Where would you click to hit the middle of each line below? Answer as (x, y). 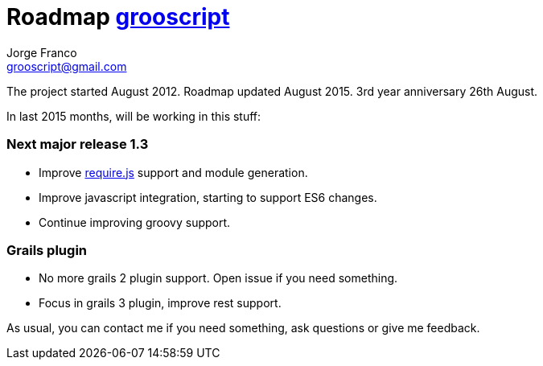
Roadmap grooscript (118, 17)
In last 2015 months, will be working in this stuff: (134, 116)
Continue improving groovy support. (135, 222)
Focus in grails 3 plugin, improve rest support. (160, 303)
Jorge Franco (42, 52)
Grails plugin (47, 250)
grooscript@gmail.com (67, 66)
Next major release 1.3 (78, 144)
